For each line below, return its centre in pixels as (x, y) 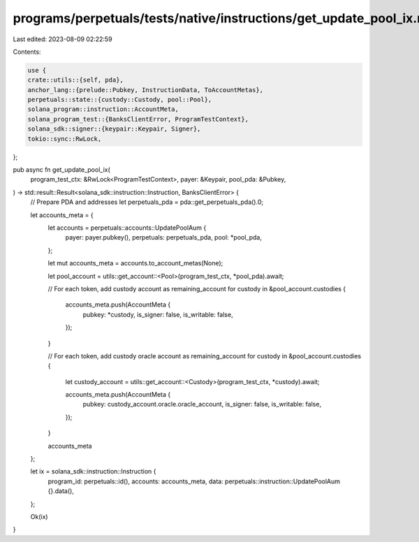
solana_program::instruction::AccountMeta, (103, 109)
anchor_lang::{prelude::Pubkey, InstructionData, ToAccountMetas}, (146, 90)
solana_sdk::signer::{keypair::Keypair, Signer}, (114, 129)
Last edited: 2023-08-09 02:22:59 (63, 39)
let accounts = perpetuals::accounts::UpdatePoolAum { (127, 228)
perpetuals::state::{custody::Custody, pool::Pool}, (120, 100)
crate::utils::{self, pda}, (75, 80)
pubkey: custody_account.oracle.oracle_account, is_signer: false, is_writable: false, (202, 404)
